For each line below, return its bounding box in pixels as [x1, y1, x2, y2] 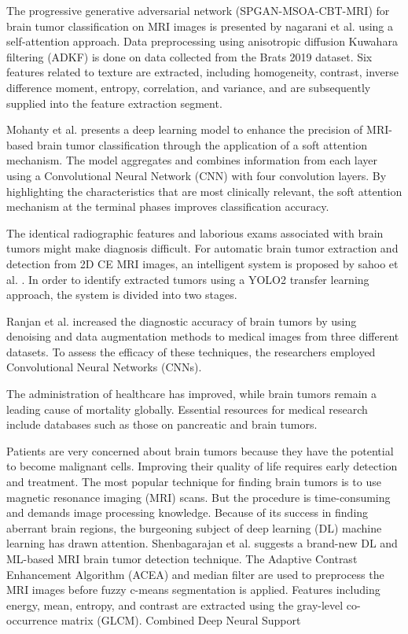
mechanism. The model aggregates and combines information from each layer [6, 152, 378, 168]
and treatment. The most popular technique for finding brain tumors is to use [6, 474, 381, 490]
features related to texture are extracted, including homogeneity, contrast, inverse [6, 64, 399, 80]
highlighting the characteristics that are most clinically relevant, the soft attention [6, 182, 402, 199]
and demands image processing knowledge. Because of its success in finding [6, 504, 369, 521]
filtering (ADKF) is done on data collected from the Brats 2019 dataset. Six [6, 48, 373, 65]
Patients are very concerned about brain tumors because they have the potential [6, 442, 394, 459]
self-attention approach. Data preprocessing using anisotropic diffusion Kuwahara [6, 33, 398, 50]
